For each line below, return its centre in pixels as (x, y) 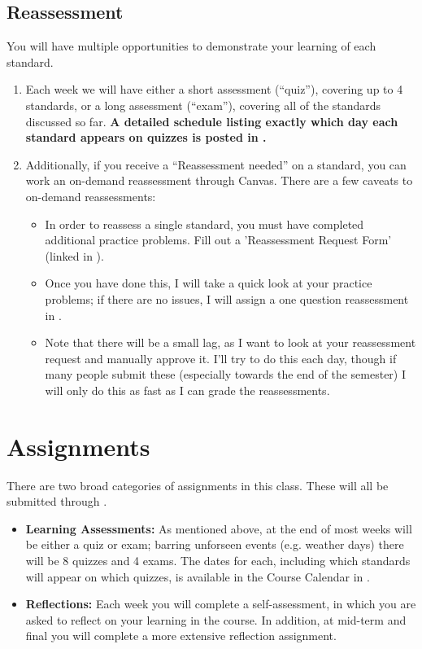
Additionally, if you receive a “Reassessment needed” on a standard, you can (216, 164)
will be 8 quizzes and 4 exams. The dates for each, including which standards (218, 560)
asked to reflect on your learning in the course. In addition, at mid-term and (216, 619)
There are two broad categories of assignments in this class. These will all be (198, 485)
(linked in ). (74, 255)
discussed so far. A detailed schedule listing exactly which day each (212, 121)
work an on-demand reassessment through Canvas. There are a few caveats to (219, 180)
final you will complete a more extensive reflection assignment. (181, 636)
